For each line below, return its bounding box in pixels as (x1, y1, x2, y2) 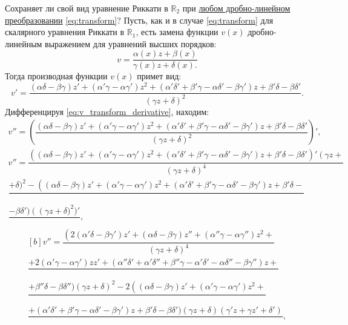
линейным (5, 37, 42, 50)
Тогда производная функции (5, 70, 108, 82)
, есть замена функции (136, 25, 218, 38)
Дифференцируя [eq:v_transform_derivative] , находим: (5, 105, 209, 117)
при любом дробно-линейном (182, 2, 291, 14)
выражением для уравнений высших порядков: (45, 37, 217, 50)
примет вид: (137, 70, 182, 82)
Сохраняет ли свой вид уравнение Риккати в (5, 2, 168, 14)
